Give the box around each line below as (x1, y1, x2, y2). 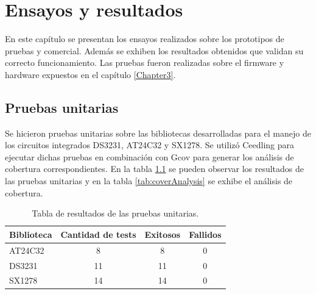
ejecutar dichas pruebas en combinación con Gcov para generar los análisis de (5, 150, 294, 163)
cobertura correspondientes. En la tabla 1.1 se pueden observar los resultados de (5, 162, 304, 175)
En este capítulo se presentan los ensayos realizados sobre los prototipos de (5, 32, 284, 45)
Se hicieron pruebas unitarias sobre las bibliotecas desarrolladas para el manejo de (5, 126, 311, 139)
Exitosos (144, 228, 181, 240)
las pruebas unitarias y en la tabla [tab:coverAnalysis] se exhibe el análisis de (5, 174, 293, 187)
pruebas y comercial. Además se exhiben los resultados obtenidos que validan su (5, 44, 304, 57)
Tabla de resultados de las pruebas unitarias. (32, 207, 199, 220)
